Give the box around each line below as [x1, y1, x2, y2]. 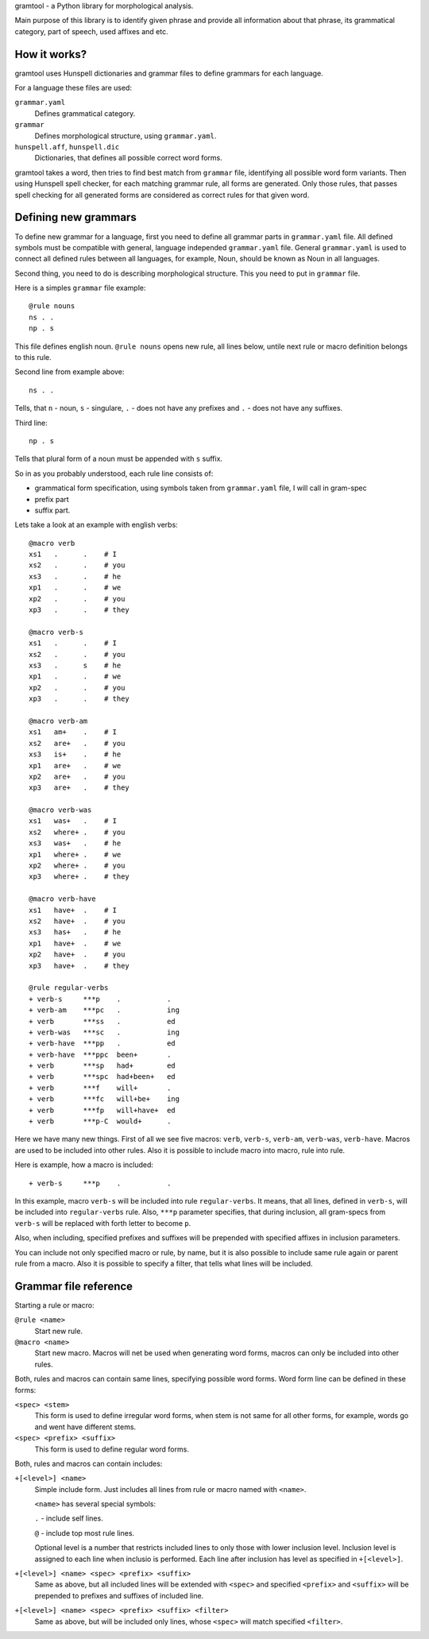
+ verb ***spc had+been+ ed [29, 1073, 176, 1081]
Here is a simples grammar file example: [14, 283, 146, 293]
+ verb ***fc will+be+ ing [29, 1095, 180, 1104]
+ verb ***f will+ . [29, 1083, 172, 1092]
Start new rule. [34, 1326, 83, 1336]
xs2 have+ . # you [29, 916, 126, 926]
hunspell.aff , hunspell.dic [14, 142, 120, 152]
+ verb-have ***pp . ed [29, 1039, 176, 1048]
